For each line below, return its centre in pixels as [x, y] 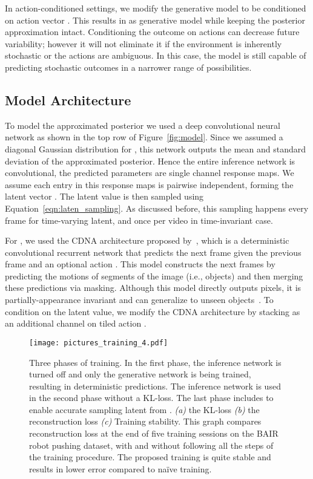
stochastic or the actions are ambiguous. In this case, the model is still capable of [156, 55]
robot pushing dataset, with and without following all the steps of [151, 445]
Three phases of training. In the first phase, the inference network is [155, 362]
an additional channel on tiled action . [76, 323]
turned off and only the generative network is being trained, [140, 374]
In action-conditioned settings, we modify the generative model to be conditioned [156, 8]
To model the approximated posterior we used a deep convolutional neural [143, 125]
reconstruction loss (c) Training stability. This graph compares [145, 421]
